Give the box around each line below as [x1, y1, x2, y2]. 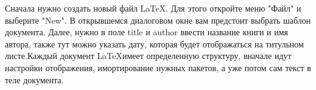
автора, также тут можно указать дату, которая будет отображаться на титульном [5, 37, 304, 50]
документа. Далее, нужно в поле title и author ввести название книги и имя [5, 26, 289, 38]
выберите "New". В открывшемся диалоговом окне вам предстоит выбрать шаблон [5, 13, 311, 26]
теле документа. [5, 73, 64, 86]
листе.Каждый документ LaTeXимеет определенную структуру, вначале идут [5, 49, 292, 62]
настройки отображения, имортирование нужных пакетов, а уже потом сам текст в [5, 61, 311, 74]
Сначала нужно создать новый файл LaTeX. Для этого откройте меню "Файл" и [5, 2, 301, 14]
